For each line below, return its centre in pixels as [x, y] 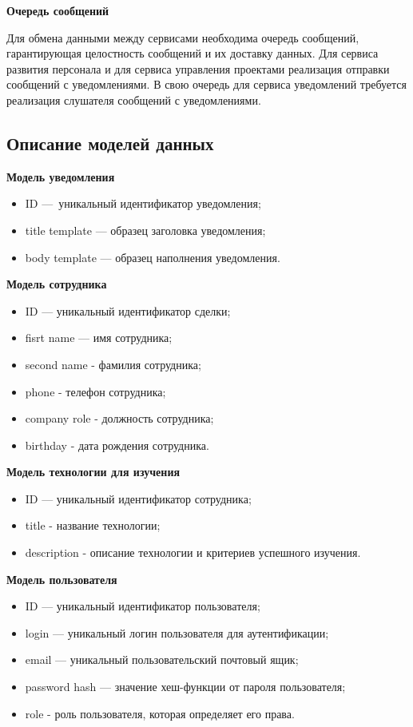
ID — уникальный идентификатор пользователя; [143, 606]
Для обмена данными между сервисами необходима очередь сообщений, [183, 37]
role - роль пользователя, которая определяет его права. [160, 713]
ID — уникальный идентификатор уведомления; [143, 203]
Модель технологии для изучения [93, 472]
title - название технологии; [93, 525]
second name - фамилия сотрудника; [113, 364]
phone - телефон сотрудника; [95, 391]
